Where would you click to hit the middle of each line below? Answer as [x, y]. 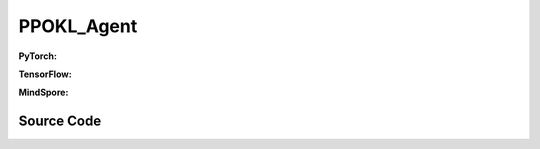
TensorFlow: [45, 74]
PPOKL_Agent [78, 26]
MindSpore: [43, 92]
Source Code [60, 121]
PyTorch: [37, 56]
